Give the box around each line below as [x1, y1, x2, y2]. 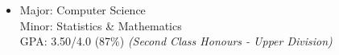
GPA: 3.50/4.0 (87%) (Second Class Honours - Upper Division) [19, 33, 333, 49]
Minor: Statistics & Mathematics [19, 17, 182, 33]
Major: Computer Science [19, 2, 146, 18]
